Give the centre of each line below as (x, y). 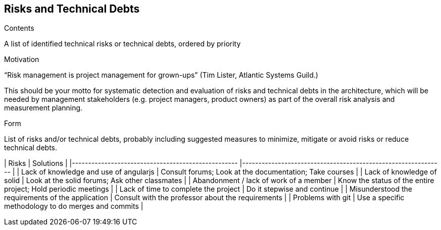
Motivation (22, 60)
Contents (19, 28)
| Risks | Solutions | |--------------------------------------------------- (121, 163)
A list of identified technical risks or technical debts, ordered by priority (122, 44)
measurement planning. (43, 108)
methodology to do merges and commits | (74, 206)
